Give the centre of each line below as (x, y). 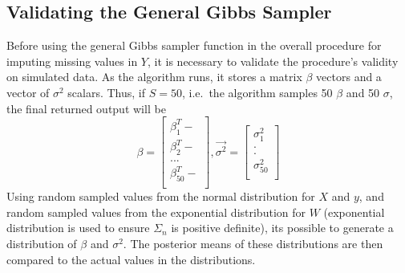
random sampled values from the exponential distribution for (156, 212)
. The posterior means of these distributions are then (253, 244)
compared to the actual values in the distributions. (131, 259)
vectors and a (349, 77)
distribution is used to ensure (78, 228)
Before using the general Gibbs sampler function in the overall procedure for (194, 45)
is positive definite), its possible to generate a (282, 228)
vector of (28, 92)
